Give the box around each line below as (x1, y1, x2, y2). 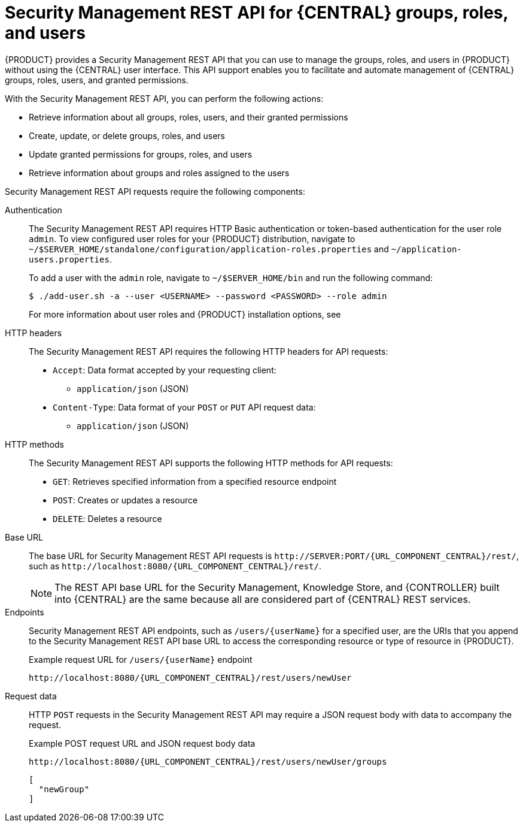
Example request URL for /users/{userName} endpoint (29, 654, 253, 665)
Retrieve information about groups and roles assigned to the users (29, 167, 290, 178)
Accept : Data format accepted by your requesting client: (53, 364, 276, 375)
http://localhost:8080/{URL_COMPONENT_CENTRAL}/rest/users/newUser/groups (29, 756, 387, 766)
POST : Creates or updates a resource (53, 494, 198, 505)
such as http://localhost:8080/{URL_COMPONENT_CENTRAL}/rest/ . (29, 560, 321, 571)
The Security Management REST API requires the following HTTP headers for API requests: (29, 346, 388, 357)
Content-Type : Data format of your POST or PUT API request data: (53, 402, 316, 412)
